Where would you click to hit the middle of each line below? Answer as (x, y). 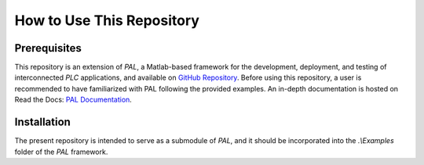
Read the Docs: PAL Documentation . (73, 100)
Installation (42, 122)
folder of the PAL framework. (61, 152)
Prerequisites (48, 48)
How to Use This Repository (107, 20)
